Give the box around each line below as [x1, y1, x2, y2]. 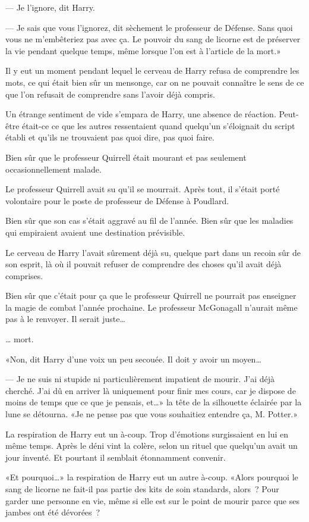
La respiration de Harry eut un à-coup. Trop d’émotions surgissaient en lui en [5, 427, 289, 440]
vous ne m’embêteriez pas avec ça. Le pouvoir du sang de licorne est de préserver [5, 33, 301, 45]
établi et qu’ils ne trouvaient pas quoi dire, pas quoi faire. [5, 131, 215, 143]
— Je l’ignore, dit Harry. [5, 1, 95, 13]
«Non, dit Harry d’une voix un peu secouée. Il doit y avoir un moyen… [5, 352, 261, 365]
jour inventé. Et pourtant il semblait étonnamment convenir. [5, 451, 226, 463]
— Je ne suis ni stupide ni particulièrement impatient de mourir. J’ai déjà [5, 373, 275, 385]
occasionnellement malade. [5, 162, 102, 175]
